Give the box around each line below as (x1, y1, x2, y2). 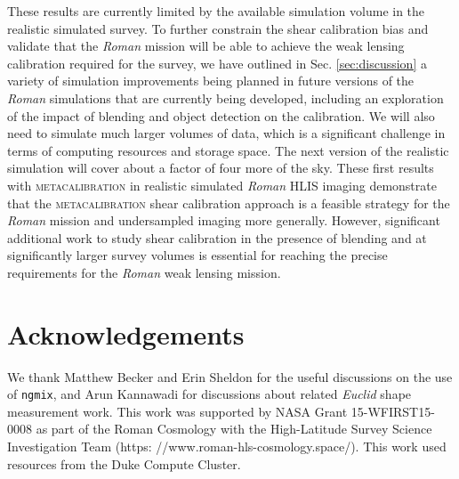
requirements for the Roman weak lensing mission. (7, 263, 281, 281)
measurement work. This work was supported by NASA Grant (7, 402, 348, 420)
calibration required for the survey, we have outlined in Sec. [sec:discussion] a (7, 53, 427, 72)
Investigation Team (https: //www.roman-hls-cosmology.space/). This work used (7, 437, 447, 456)
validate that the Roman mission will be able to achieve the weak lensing (7, 37, 405, 55)
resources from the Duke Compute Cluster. (7, 454, 241, 473)
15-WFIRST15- (350, 402, 435, 420)
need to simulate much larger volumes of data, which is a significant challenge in (7, 124, 446, 142)
